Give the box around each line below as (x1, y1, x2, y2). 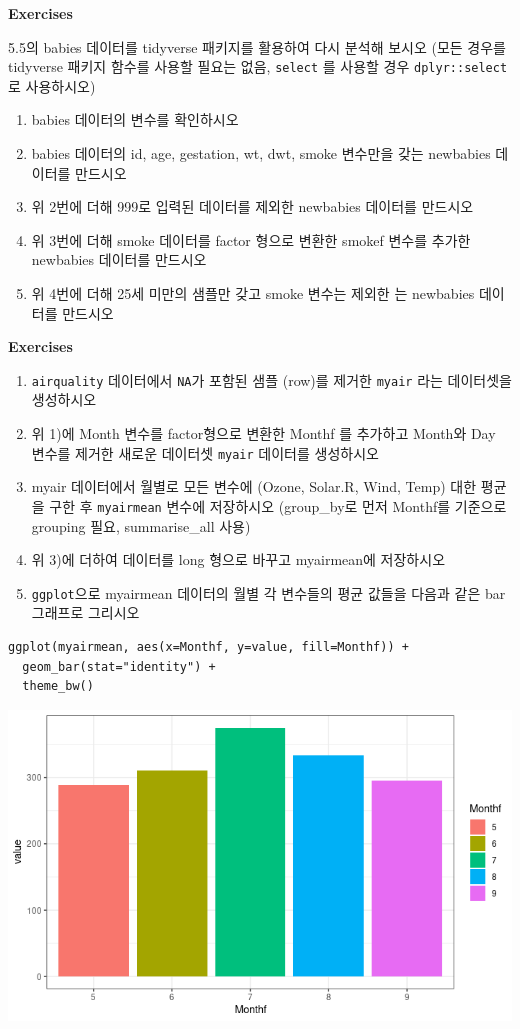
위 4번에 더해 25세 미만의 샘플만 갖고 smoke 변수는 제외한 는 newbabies (31, 283, 475, 303)
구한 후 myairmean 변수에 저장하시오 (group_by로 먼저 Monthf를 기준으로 (49, 495, 507, 516)
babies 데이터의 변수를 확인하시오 (31, 109, 239, 130)
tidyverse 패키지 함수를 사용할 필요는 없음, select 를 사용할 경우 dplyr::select (8, 56, 508, 77)
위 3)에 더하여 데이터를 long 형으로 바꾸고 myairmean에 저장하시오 (31, 549, 446, 570)
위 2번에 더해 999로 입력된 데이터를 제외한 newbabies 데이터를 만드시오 (31, 196, 474, 217)
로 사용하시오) (8, 75, 96, 96)
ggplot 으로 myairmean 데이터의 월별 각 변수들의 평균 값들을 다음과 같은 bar (31, 582, 506, 603)
